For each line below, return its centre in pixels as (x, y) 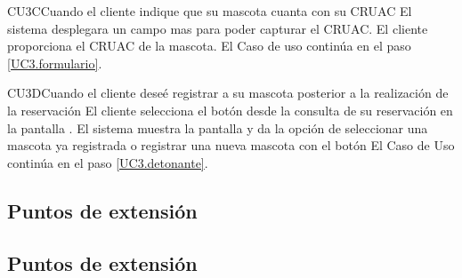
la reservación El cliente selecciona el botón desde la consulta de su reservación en (230, 110)
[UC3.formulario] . (55, 63)
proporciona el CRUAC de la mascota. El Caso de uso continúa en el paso (209, 46)
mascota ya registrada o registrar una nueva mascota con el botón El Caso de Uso (231, 145)
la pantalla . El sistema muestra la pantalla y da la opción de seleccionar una (218, 127)
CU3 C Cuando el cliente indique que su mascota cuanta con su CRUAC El (210, 11)
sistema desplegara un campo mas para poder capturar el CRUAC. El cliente (218, 28)
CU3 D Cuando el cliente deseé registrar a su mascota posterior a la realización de (228, 93)
